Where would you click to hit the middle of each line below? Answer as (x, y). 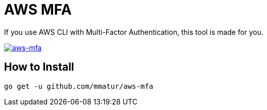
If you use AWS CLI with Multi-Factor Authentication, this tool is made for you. (134, 32)
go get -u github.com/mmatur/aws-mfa (79, 86)
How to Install (39, 67)
